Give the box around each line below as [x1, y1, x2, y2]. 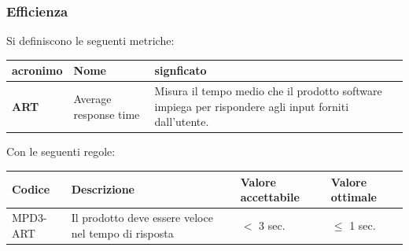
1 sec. [349, 216, 376, 233]
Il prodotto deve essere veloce [71, 209, 213, 225]
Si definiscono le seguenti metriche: [6, 32, 175, 49]
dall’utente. [154, 113, 209, 130]
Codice [12, 181, 50, 197]
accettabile [240, 189, 300, 205]
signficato [154, 62, 207, 79]
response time [73, 105, 140, 122]
